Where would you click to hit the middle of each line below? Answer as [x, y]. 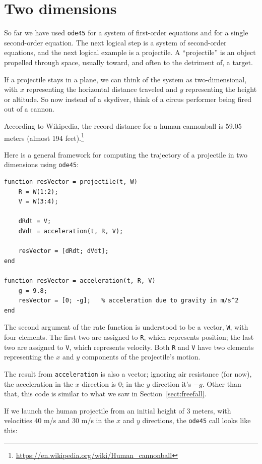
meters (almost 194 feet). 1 [44, 137]
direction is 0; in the [113, 383]
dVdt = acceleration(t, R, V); [71, 231]
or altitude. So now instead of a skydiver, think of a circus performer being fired [128, 99]
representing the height [221, 89]
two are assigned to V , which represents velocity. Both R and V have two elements [129, 347]
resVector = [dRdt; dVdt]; [63, 251]
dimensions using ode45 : [42, 164]
